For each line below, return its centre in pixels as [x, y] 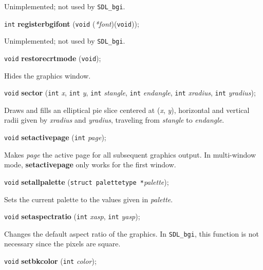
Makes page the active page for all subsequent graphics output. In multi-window [130, 154]
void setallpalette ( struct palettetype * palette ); [87, 181]
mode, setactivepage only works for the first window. [90, 165]
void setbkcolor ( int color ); [50, 261]
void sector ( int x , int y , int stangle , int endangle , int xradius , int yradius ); [130, 93]
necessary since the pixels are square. [62, 244]
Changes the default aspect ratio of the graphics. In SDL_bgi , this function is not [131, 233]
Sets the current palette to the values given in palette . [89, 199]
